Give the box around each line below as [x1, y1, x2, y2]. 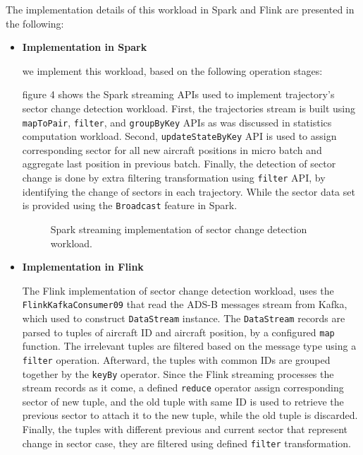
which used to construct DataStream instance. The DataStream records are [22, 311, 345, 325]
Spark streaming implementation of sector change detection [50, 221, 307, 236]
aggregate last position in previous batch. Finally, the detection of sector [22, 156, 336, 171]
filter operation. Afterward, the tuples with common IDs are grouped [22, 352, 331, 367]
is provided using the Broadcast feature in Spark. [22, 198, 238, 213]
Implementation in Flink [22, 259, 144, 274]
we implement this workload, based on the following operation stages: [22, 63, 323, 78]
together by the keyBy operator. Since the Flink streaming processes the [22, 366, 334, 381]
